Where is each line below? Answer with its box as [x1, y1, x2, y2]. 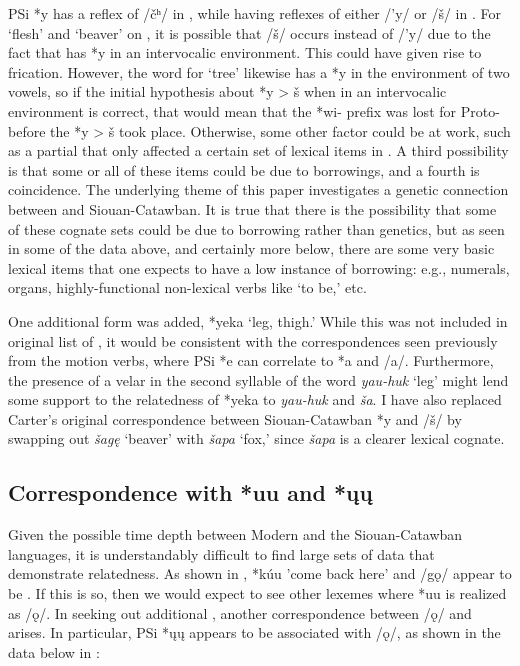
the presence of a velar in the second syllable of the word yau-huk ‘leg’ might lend [8, 369, 509, 390]
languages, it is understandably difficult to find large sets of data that [8, 543, 435, 564]
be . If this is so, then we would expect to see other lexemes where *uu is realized [8, 583, 507, 604]
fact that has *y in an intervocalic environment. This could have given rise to [8, 42, 482, 63]
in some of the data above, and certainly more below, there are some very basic [8, 238, 495, 259]
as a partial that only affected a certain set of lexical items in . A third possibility [8, 140, 509, 161]
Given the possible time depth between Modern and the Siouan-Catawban [8, 524, 463, 545]
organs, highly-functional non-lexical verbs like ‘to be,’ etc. [8, 277, 367, 298]
